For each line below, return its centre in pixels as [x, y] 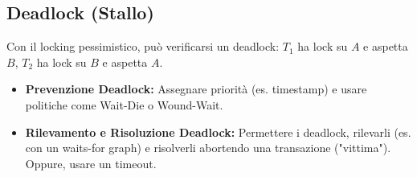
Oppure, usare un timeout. [91, 163]
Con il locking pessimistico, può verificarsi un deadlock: [143, 46]
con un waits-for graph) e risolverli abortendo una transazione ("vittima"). [208, 148]
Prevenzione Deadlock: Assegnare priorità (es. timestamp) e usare [196, 89]
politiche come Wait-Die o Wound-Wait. [124, 104]
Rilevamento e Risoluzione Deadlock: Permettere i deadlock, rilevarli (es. [218, 132]
